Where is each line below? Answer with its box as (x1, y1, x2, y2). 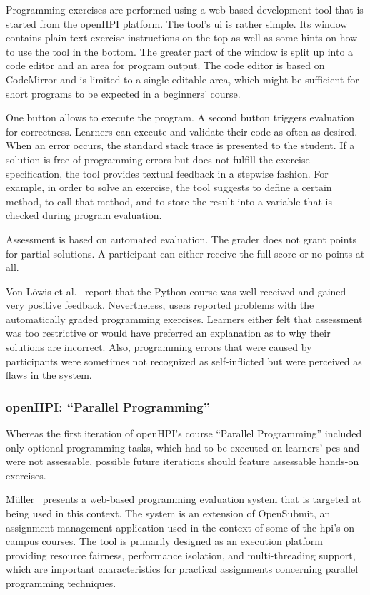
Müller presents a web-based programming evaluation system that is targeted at (6, 492, 361, 507)
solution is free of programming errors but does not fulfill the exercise (6, 151, 310, 166)
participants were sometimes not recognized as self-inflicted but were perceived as (6, 353, 362, 368)
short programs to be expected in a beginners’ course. (6, 86, 241, 101)
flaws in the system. (6, 367, 92, 382)
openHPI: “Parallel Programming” (6, 397, 211, 415)
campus (6, 534, 39, 549)
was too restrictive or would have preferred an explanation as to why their (6, 325, 331, 340)
